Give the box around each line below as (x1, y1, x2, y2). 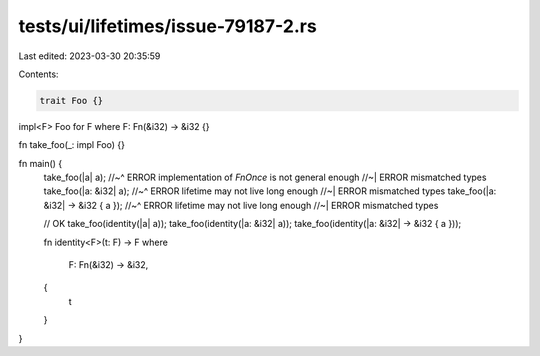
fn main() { (18, 157, 63, 169)
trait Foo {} (39, 95, 104, 106)
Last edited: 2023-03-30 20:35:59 (18, 50, 161, 62)
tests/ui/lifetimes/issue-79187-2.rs (18, 15, 317, 37)
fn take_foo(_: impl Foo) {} (18, 139, 125, 151)
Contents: (18, 68, 59, 80)
